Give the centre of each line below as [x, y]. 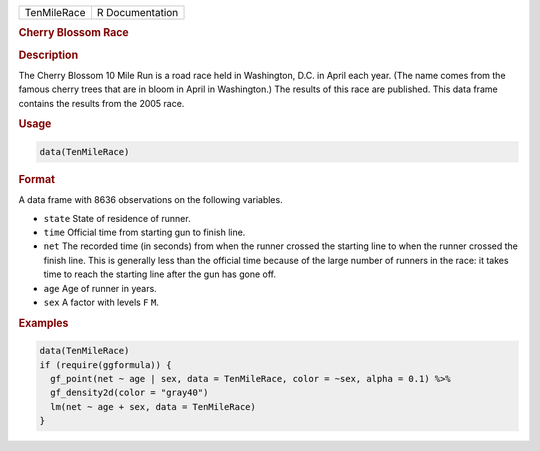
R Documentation [137, 12]
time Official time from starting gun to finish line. [144, 232]
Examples [43, 323]
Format [36, 179]
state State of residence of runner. [117, 218]
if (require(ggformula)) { [105, 364]
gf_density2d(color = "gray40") [129, 393]
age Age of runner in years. [100, 288]
